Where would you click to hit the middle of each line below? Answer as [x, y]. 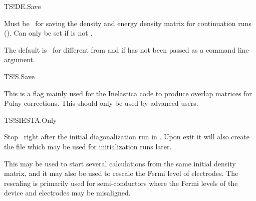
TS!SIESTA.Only [31, 120]
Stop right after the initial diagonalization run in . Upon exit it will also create [127, 137]
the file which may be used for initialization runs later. [88, 146]
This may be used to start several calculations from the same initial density [120, 163]
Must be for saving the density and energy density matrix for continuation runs [128, 23]
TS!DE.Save [23, 6]
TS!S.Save [20, 76]
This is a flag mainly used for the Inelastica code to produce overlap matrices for [128, 93]
